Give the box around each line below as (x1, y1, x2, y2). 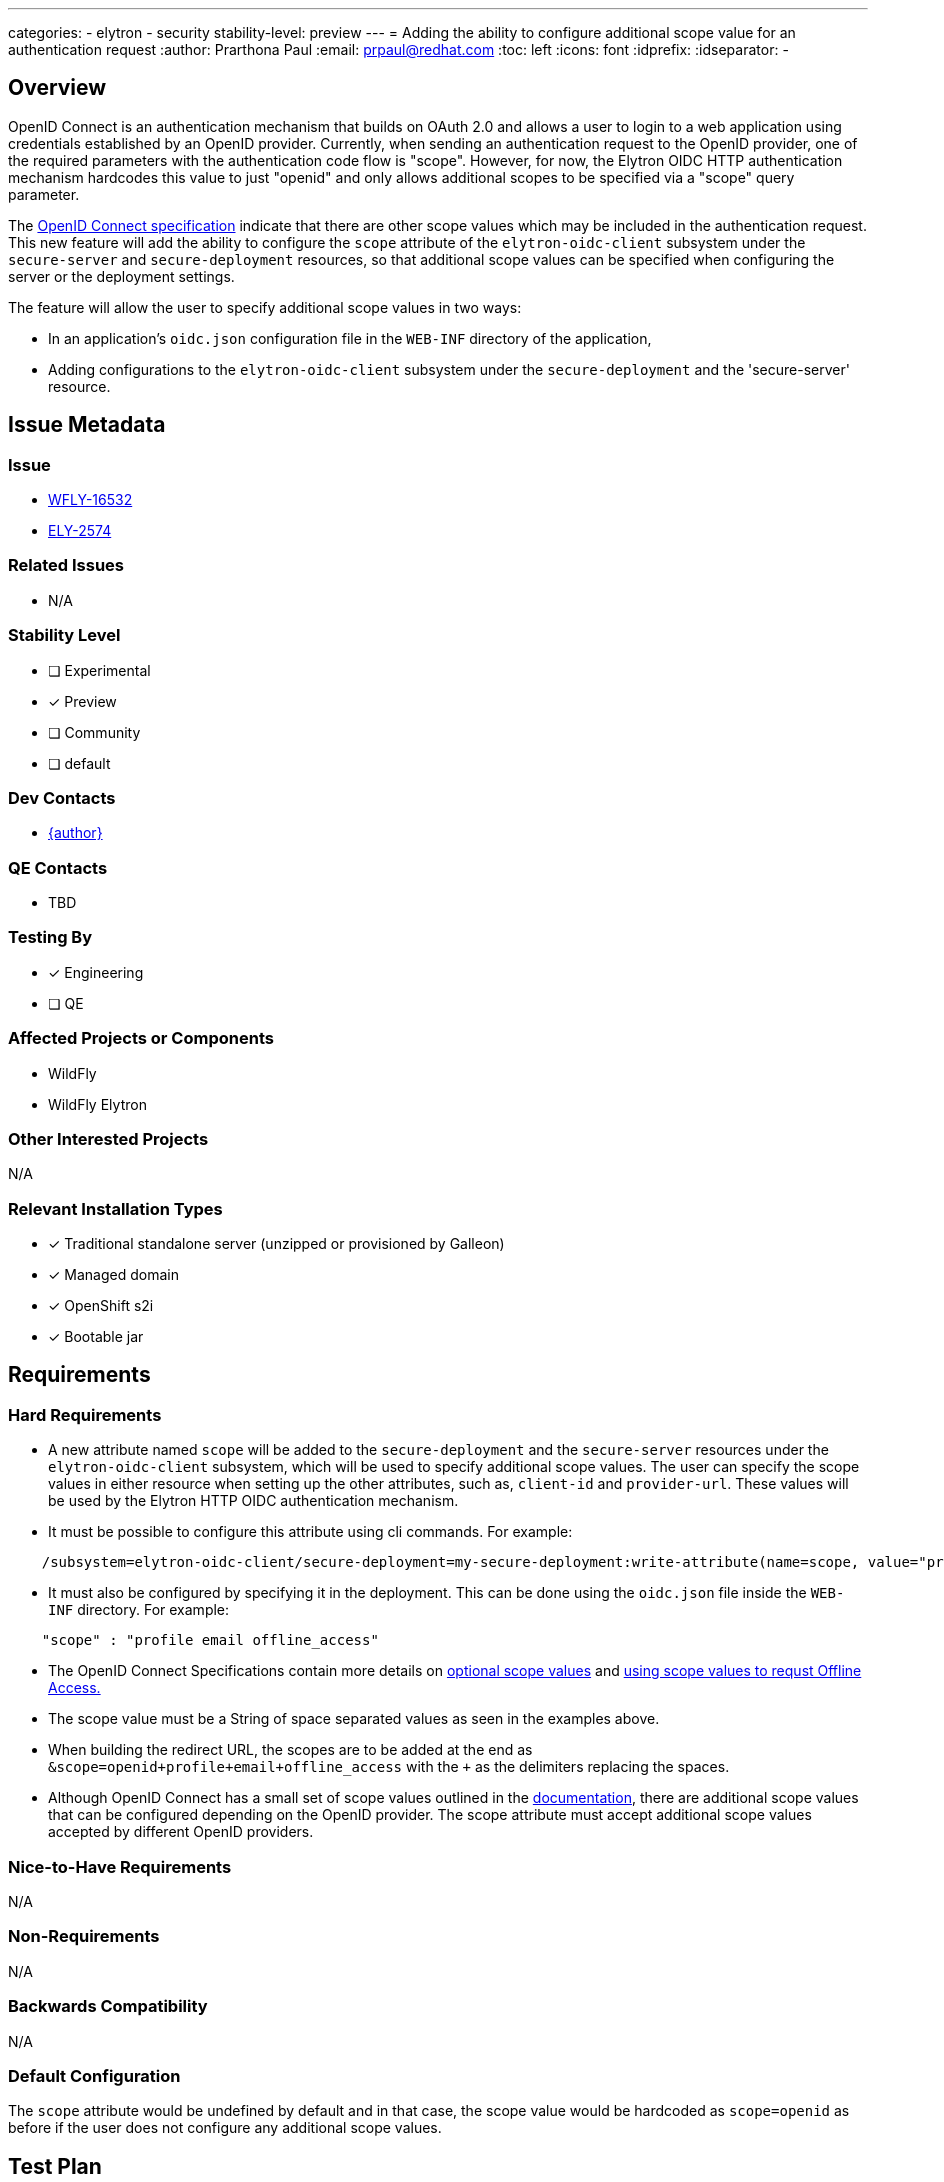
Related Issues (8, 555, 124, 576)
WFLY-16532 (48, 491, 133, 509)
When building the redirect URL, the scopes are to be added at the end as (48, 1741, 533, 1759)
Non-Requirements (8, 1926, 160, 1947)
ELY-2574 (48, 522, 112, 540)
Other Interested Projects (8, 1128, 209, 1149)
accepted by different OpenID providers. (48, 1823, 314, 1841)
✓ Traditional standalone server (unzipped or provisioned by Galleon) (48, 1235, 505, 1253)
